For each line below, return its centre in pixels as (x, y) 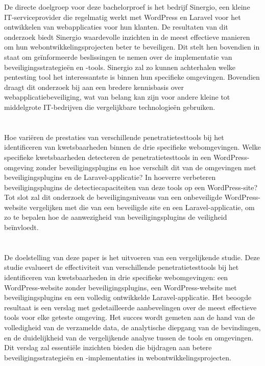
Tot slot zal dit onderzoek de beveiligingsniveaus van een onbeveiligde (113, 197)
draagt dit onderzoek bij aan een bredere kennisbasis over (94, 87)
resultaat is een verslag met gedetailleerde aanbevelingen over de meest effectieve (130, 307)
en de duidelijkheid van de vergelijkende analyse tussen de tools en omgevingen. (129, 337)
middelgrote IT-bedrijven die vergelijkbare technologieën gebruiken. (110, 107)
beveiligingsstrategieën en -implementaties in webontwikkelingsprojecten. (118, 357)
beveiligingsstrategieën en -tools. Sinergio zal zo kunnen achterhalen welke (120, 67)
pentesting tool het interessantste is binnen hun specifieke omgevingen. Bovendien (132, 77)
